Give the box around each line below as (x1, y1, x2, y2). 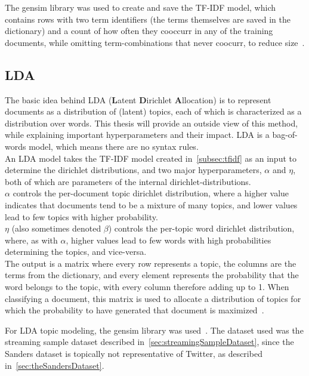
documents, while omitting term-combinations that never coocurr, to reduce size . (5, 36, 305, 48)
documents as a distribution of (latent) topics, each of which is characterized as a (5, 105, 302, 118)
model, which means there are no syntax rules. (29, 140, 199, 152)
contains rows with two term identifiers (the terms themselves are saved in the (5, 13, 291, 25)
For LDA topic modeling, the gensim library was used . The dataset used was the (5, 323, 304, 336)
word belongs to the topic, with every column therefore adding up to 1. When (5, 281, 289, 293)
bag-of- (272, 128, 298, 141)
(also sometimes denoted (11, 222, 101, 235)
